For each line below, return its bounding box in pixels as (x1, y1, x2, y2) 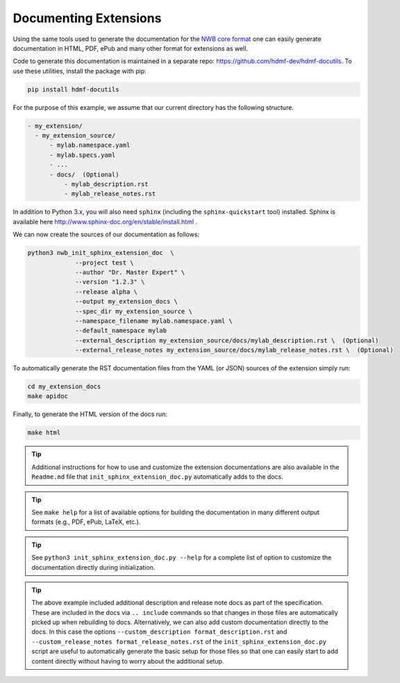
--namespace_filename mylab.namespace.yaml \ (75, 317, 233, 324)
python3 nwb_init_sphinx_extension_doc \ (27, 249, 174, 257)
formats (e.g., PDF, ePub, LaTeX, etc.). (31, 518, 141, 526)
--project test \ (75, 258, 135, 267)
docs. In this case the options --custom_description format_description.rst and (31, 627, 287, 636)
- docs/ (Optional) (49, 170, 119, 179)
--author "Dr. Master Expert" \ (75, 268, 185, 276)
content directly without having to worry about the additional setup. (31, 657, 224, 665)
